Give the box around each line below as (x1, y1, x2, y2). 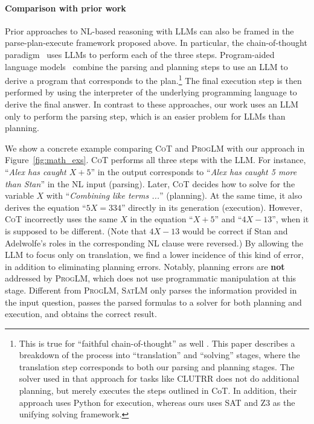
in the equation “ (130, 213, 193, 225)
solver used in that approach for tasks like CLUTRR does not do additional (19, 372, 300, 385)
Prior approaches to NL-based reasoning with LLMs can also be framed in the (5, 24, 294, 37)
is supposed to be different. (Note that (5, 224, 147, 237)
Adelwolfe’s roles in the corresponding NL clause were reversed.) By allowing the (5, 236, 304, 249)
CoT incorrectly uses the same (5, 213, 118, 225)
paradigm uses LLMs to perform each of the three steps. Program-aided (5, 48, 275, 60)
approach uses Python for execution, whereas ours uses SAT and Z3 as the (19, 396, 295, 408)
